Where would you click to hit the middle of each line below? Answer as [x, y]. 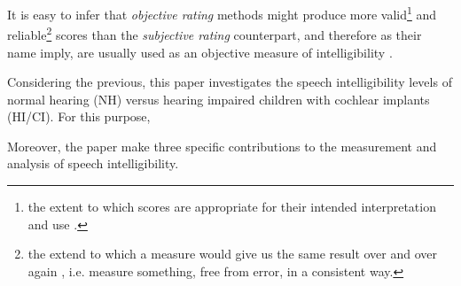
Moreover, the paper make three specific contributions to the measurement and [222, 146]
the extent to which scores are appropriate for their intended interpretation [232, 207]
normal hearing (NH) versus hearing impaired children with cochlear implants [219, 99]
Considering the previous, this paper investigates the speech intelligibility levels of [230, 82]
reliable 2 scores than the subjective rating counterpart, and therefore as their [215, 33]
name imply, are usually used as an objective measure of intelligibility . [200, 52]
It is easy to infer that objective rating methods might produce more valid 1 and [222, 13]
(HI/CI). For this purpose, [79, 116]
